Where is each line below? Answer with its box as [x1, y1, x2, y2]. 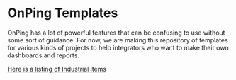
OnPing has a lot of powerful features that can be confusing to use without [7, 28, 225, 37]
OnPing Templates [7, 5, 118, 21]
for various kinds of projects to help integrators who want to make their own [7, 43, 229, 52]
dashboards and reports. [7, 51, 80, 59]
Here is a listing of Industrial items [7, 64, 107, 73]
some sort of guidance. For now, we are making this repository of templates [7, 35, 228, 44]
